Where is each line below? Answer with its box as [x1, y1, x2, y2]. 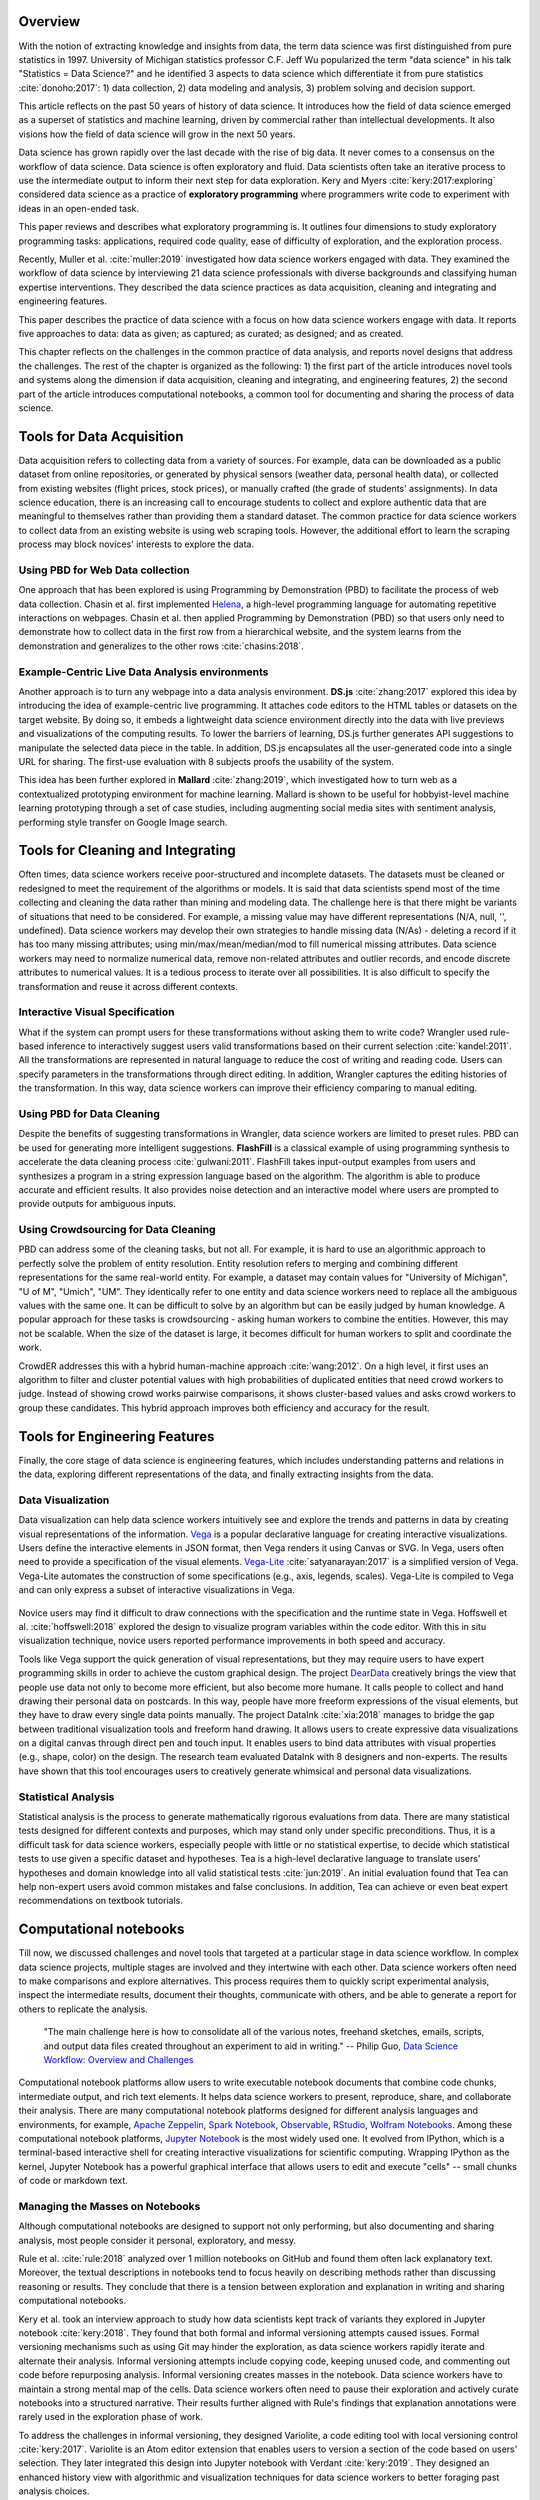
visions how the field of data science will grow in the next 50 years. [18, 128, 296, 140]
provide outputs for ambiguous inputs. [18, 1198, 177, 1210]
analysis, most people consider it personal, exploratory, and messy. [18, 2234, 297, 2246]
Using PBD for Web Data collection [18, 563, 190, 577]
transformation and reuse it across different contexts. [18, 980, 239, 992]
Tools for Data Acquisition [18, 428, 184, 445]
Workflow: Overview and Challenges [43, 2053, 194, 2065]
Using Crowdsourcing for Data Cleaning [18, 1223, 216, 1237]
